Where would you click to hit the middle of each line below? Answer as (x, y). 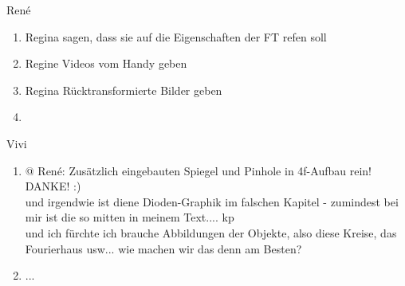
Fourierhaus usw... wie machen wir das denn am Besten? (163, 248)
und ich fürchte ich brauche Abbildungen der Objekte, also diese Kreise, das (211, 232)
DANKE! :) (53, 186)
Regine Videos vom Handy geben (106, 63)
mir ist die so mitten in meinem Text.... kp (130, 217)
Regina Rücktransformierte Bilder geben (124, 90)
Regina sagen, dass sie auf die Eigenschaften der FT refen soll (176, 36)
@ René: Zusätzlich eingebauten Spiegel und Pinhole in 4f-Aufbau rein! (198, 170)
